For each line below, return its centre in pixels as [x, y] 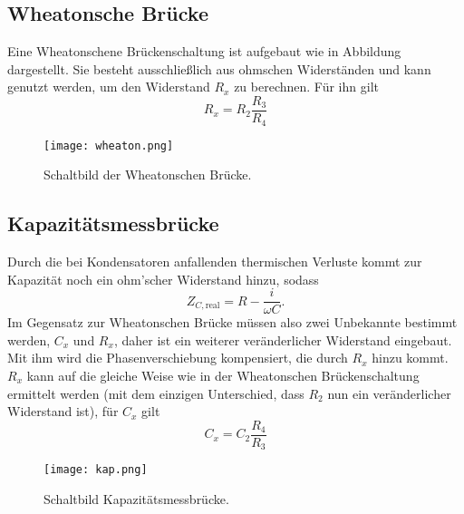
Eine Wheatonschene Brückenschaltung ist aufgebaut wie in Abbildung [204, 51]
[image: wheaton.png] [109, 145]
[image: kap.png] [96, 470]
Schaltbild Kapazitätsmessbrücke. [136, 498]
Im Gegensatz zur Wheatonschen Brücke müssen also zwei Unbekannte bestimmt [232, 322]
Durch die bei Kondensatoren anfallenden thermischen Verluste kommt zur [215, 261]
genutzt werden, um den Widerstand [109, 87]
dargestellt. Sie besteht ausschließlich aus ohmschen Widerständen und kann [219, 68]
